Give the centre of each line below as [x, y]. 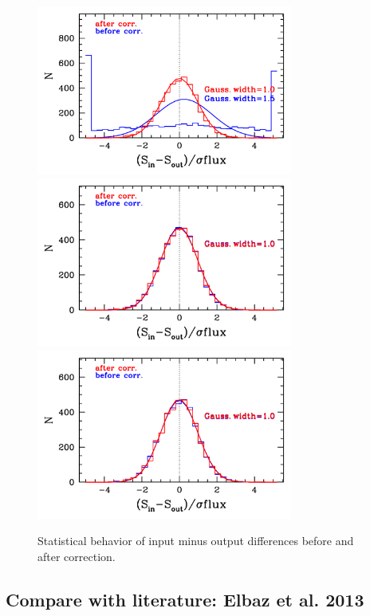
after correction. [77, 556]
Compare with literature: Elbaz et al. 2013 [185, 599]
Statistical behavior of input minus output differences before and [196, 541]
